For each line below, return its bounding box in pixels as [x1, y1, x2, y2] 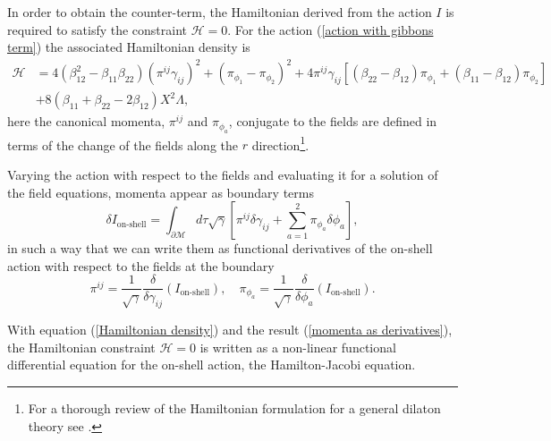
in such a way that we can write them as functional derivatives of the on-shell [7, 239, 433, 258]
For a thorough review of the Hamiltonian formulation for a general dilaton [28, 399, 441, 418]
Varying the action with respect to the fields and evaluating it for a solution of [7, 165, 438, 183]
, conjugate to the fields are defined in [228, 112, 437, 131]
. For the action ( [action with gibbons [227, 20, 434, 38]
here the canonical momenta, [7, 112, 165, 131]
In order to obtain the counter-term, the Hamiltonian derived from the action [7, 3, 432, 21]
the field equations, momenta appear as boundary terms [7, 182, 314, 201]
